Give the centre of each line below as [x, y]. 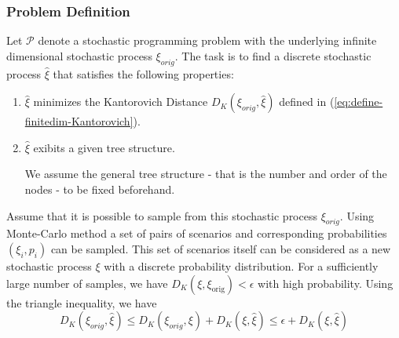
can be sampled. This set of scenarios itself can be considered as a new [221, 248]
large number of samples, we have [87, 283]
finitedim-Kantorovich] [79, 121]
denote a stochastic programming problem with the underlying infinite [207, 40]
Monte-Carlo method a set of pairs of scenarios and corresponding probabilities [197, 233]
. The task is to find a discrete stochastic [273, 55]
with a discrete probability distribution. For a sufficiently [241, 265]
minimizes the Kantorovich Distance [121, 102]
